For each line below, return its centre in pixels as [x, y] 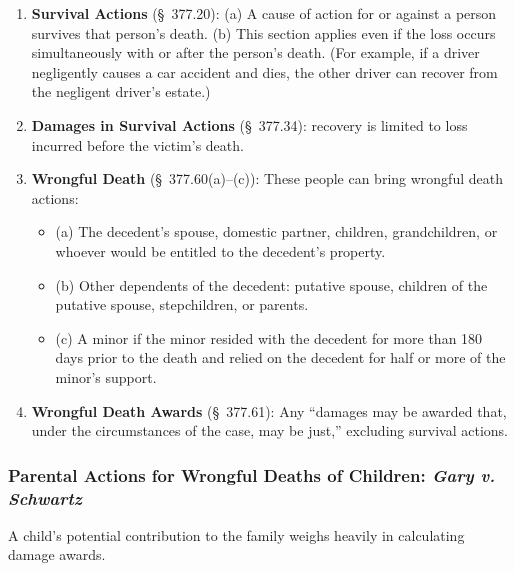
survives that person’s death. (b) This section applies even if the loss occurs [263, 32]
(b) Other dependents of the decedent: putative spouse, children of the [271, 284]
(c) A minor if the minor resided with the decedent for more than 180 [269, 337]
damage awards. [57, 554]
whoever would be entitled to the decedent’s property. [220, 250]
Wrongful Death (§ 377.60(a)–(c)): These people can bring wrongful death [267, 178]
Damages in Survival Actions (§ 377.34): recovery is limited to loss [249, 124]
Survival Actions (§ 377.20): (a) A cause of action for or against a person [264, 13]
